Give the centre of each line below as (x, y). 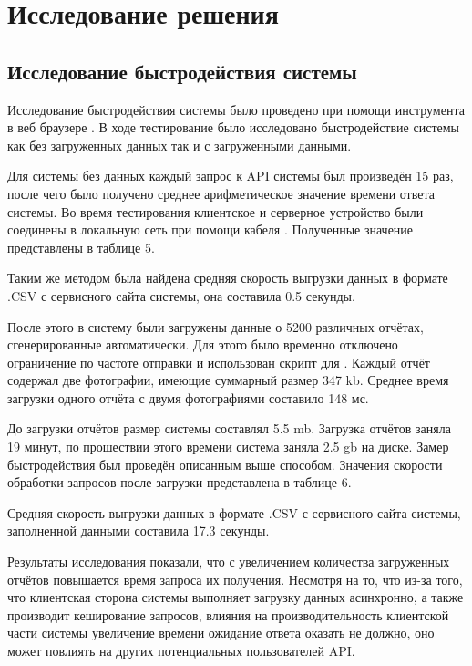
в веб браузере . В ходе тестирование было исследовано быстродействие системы (233, 127)
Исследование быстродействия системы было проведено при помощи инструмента (236, 109)
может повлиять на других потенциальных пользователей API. (181, 651)
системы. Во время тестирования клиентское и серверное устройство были (215, 211)
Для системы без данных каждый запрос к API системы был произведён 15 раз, (231, 176)
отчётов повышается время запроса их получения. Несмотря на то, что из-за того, (235, 579)
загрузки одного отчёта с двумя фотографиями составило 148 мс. (188, 397)
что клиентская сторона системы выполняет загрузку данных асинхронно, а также (236, 597)
